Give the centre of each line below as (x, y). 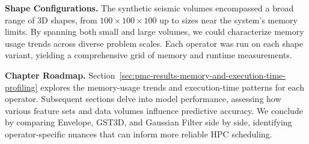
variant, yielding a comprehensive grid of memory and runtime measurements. (148, 55)
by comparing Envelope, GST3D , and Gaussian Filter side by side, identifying (148, 122)
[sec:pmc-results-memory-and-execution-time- (202, 75)
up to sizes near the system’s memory (228, 19)
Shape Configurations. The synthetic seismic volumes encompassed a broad (149, 8)
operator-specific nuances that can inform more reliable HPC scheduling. (139, 133)
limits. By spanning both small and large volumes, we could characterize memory (154, 31)
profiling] (21, 87)
